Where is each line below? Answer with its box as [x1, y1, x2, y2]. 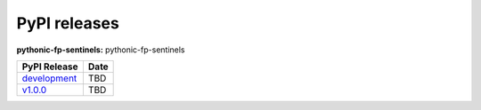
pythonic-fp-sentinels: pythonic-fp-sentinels [16, 44, 186, 55]
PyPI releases [16, 13, 119, 33]
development [21, 72, 77, 84]
